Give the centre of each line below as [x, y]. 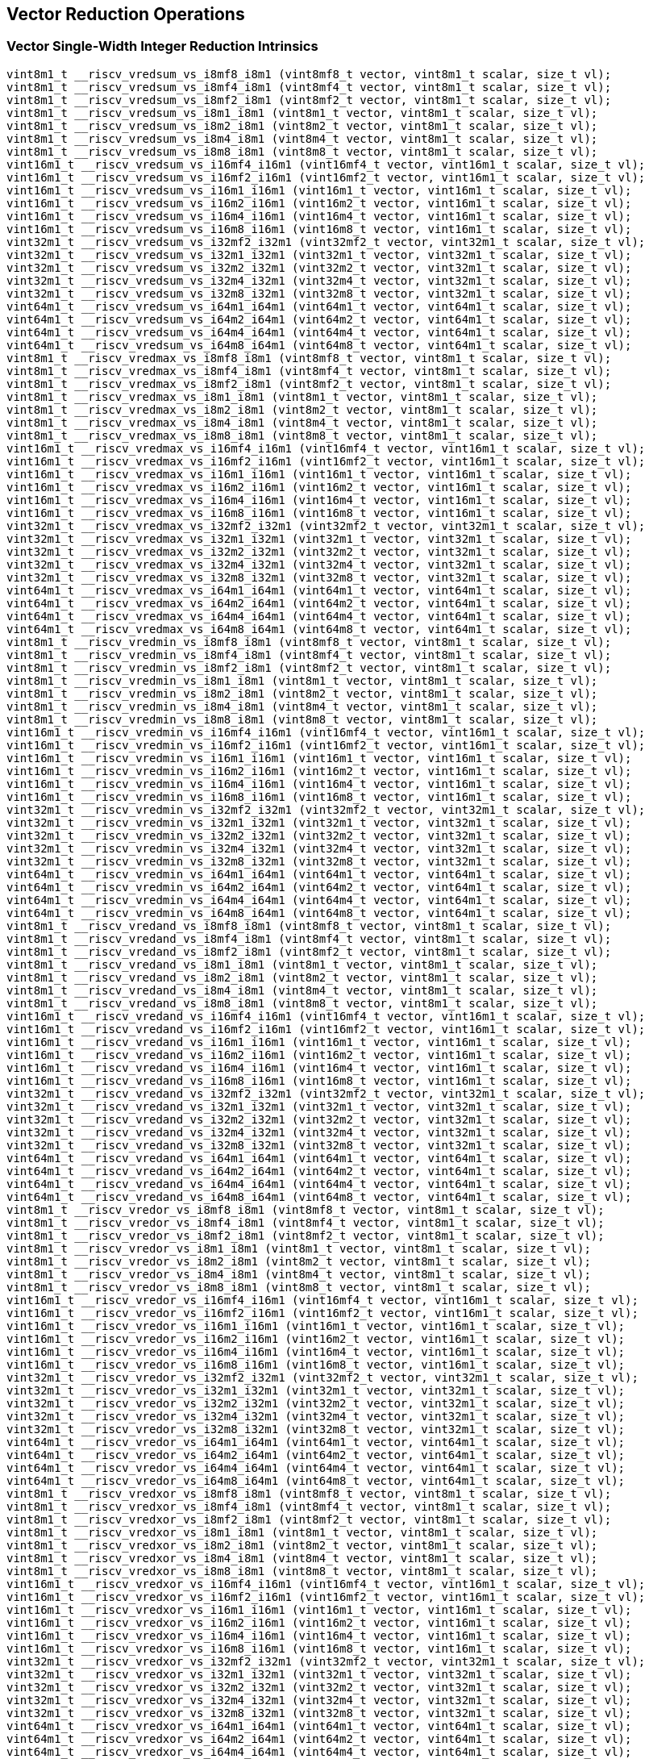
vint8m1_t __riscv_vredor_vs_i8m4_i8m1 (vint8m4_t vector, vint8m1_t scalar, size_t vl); [299, 1274]
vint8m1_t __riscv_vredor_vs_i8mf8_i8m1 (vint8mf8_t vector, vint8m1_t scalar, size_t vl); [306, 1209]
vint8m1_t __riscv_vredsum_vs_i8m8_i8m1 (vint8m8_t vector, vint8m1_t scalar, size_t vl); [302, 151]
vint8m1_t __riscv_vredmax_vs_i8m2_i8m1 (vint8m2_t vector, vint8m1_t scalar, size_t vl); [302, 409]
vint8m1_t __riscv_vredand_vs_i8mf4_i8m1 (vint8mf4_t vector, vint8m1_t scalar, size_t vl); [309, 938]
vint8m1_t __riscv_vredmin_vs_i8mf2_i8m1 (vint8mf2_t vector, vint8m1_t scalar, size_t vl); [309, 667]
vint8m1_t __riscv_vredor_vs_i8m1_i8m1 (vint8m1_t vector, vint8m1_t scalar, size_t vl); [299, 1248]
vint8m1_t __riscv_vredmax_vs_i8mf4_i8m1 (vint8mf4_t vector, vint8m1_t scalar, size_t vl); [309, 371]
